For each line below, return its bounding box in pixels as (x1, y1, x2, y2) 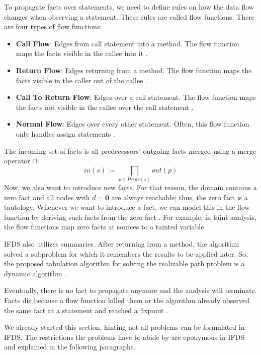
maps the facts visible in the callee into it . (16, 48, 148, 58)
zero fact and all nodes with (4, 192, 90, 202)
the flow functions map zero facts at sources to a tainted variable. (4, 221, 206, 232)
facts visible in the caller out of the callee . (16, 75, 147, 85)
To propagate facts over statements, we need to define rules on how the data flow (4, 2, 254, 12)
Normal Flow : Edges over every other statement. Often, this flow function (16, 119, 249, 129)
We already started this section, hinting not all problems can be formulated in (4, 322, 245, 332)
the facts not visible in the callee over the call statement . (16, 101, 194, 112)
